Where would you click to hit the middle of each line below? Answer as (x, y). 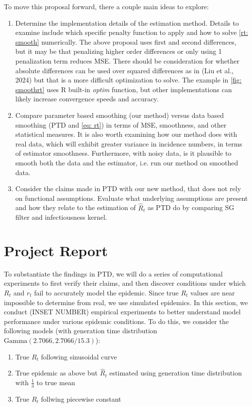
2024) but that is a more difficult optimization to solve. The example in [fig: (128, 80)
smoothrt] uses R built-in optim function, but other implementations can (124, 89)
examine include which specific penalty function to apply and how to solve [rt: (132, 32)
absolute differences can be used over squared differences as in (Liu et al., (124, 70)
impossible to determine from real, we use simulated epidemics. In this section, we (126, 302)
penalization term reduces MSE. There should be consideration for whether (127, 60)
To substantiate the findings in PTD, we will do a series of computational (113, 273)
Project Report (56, 250)
